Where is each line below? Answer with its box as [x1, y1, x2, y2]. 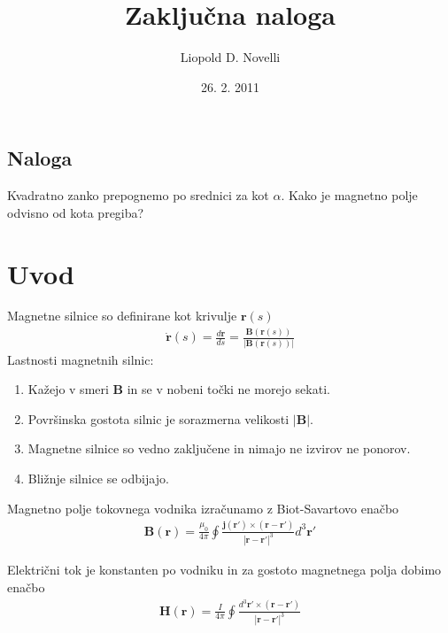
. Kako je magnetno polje [281, 186, 418, 205]
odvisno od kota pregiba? [7, 203, 144, 221]
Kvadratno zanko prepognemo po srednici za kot [7, 186, 269, 205]
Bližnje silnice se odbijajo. [27, 469, 169, 488]
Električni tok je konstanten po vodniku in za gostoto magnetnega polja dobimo [7, 560, 442, 579]
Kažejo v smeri [27, 380, 109, 398]
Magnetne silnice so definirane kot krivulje [7, 306, 237, 325]
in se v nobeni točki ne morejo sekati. [127, 380, 330, 398]
